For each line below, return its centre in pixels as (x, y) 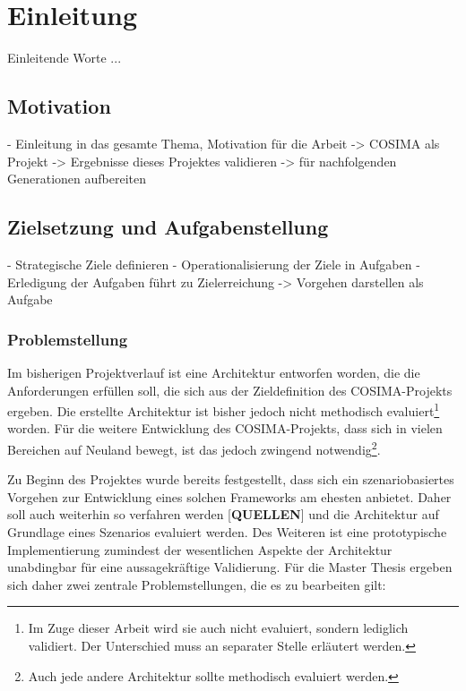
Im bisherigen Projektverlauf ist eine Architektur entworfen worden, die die (214, 372)
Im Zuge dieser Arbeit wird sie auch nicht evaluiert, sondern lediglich (218, 628)
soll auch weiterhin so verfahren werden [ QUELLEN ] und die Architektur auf (223, 514)
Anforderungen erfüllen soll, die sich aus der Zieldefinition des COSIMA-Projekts (230, 390)
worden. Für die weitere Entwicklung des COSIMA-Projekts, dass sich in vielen (225, 428)
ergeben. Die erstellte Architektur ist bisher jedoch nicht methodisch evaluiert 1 (224, 409)
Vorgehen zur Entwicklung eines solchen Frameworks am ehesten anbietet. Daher (229, 496)
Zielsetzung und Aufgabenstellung (168, 227)
